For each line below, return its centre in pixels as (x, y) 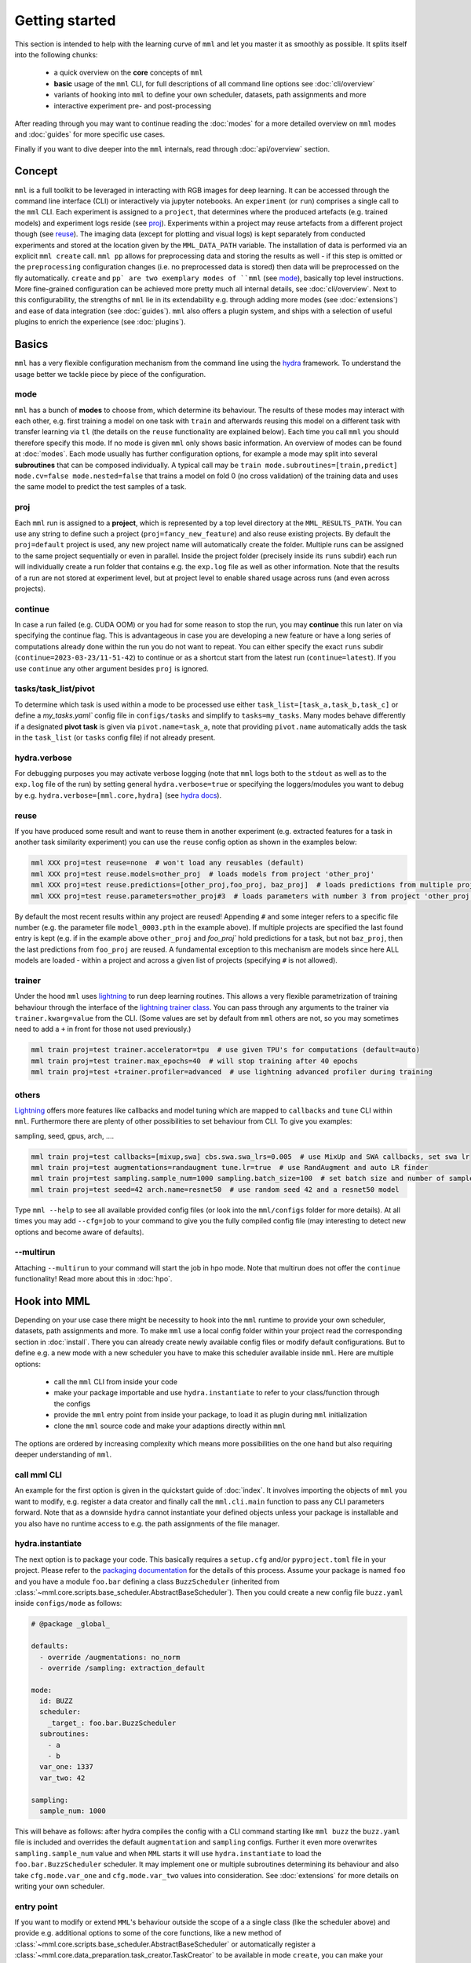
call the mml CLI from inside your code (116, 1382)
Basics (31, 344)
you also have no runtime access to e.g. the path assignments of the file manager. (147, 1523)
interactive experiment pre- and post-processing (133, 105)
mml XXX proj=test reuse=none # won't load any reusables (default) (168, 863)
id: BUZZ (56, 1701)
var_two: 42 (62, 1778)
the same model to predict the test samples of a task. (100, 487)
